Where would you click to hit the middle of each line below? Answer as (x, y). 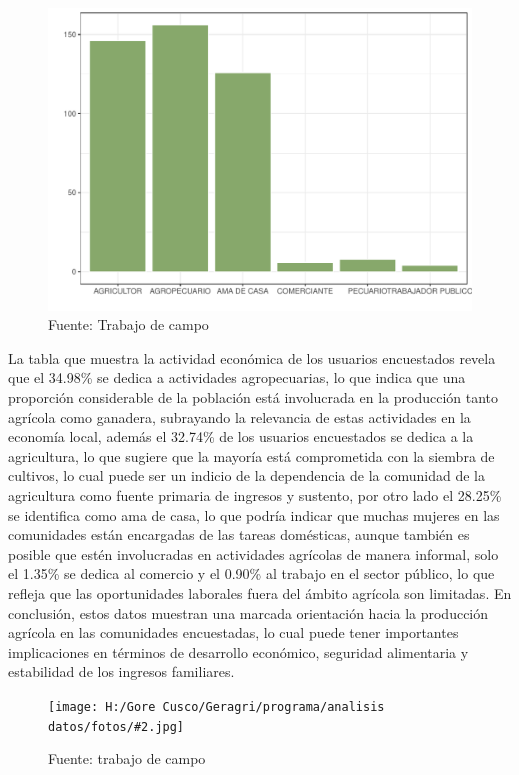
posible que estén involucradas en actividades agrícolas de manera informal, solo (253, 553)
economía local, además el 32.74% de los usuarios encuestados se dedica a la (241, 436)
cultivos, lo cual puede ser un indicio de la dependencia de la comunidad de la (246, 475)
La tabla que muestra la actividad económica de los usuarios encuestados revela (252, 357)
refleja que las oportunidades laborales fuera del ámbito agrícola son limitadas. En (260, 592)
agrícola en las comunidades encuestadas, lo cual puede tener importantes (233, 632)
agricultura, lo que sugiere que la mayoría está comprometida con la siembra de (251, 455)
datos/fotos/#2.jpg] (116, 726)
